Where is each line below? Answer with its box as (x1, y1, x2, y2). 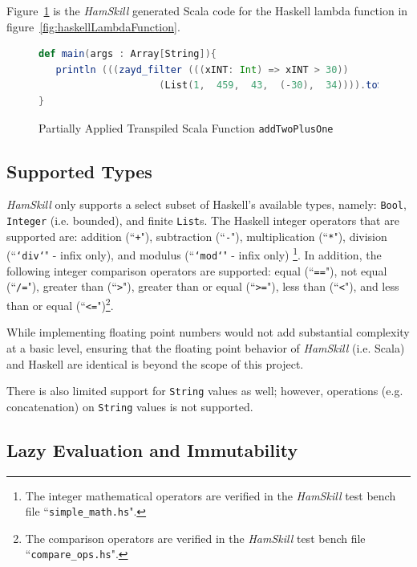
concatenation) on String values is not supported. (6, 398, 253, 414)
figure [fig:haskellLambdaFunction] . (6, 18, 180, 35)
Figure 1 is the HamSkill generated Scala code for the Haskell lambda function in (6, 2, 408, 18)
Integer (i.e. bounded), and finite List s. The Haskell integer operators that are (6, 212, 399, 229)
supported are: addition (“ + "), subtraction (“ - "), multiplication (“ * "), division (6, 227, 387, 244)
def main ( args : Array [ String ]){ (38, 48, 217, 60)
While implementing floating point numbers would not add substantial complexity (6, 324, 410, 341)
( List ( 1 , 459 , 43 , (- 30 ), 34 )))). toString (159, 80, 412, 92)
